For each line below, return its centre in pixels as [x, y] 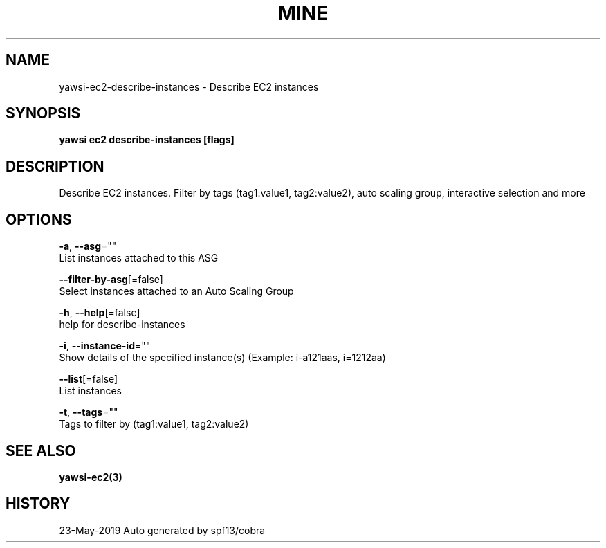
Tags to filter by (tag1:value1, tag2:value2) [154, 424]
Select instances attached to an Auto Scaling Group [176, 291]
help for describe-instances [122, 325]
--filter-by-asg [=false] [111, 280]
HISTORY [38, 504]
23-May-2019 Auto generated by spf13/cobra [162, 530]
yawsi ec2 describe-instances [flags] [147, 140]
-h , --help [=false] [100, 313]
